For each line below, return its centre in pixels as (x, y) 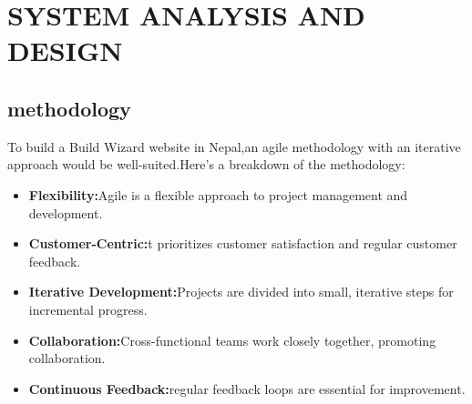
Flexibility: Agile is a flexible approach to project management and (218, 194)
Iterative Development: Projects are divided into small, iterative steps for (241, 292)
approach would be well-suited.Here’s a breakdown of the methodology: (206, 164)
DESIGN (65, 50)
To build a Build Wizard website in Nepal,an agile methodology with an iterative (234, 146)
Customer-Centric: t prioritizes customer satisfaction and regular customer (243, 243)
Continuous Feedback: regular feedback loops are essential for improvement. (247, 388)
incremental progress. (88, 309)
